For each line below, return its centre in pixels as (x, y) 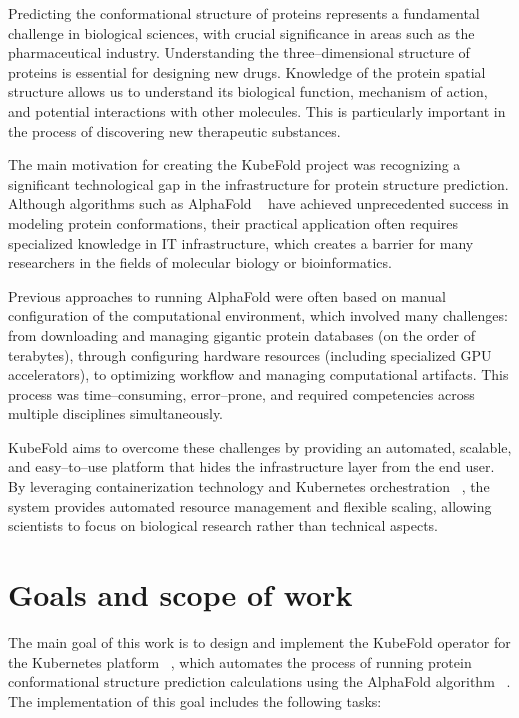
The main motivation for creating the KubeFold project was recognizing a (234, 164)
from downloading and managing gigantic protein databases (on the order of (242, 334)
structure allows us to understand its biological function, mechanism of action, (248, 91)
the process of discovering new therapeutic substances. (174, 130)
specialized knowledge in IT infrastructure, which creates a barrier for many (241, 242)
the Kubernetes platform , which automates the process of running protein (240, 661)
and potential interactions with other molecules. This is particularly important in (257, 110)
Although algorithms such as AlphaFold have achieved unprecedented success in (258, 203)
